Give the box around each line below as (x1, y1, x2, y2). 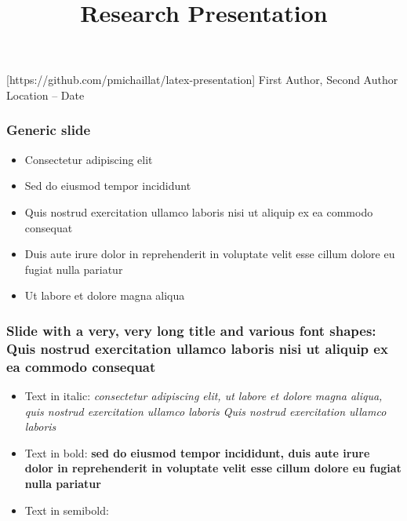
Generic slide (6, 120, 91, 140)
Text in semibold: (24, 501, 109, 518)
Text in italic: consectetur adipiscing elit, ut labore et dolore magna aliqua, (24, 388, 383, 403)
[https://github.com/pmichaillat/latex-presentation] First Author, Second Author (6, 71, 398, 88)
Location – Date (6, 86, 85, 103)
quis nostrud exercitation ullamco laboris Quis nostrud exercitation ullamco (24, 403, 387, 419)
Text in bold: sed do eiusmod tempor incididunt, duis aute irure (24, 444, 370, 461)
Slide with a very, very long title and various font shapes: (6, 320, 376, 340)
